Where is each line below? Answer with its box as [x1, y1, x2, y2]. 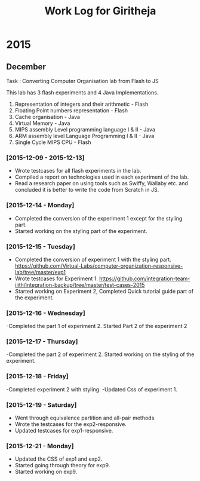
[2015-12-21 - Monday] [6, 442, 74, 450]
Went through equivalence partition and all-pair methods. [14, 414, 156, 422]
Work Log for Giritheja [44, 4, 156, 18]
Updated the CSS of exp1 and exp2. [14, 455, 103, 462]
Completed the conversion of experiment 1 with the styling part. [14, 256, 172, 263]
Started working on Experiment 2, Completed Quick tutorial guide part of [14, 287, 194, 295]
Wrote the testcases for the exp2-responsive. [14, 421, 127, 428]
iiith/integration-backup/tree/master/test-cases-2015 [14, 281, 145, 288]
